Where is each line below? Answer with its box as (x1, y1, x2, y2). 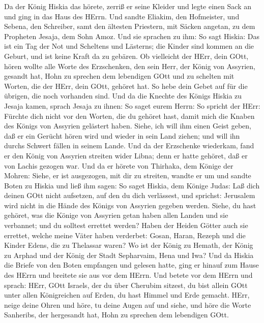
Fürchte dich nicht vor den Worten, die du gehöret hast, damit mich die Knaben (4, 110, 255, 121)
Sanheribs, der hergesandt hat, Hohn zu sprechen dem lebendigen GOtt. (4, 309, 229, 320)
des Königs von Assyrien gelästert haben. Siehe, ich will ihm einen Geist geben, (4, 120, 251, 131)
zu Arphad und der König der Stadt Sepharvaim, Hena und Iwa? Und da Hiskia (4, 249, 254, 260)
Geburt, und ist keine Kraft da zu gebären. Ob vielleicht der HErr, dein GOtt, (4, 50, 249, 61)
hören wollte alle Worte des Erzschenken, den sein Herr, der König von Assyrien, (4, 60, 255, 71)
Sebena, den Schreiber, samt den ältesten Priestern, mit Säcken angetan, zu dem (4, 21, 255, 31)
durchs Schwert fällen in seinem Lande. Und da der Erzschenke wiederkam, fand (4, 140, 254, 151)
